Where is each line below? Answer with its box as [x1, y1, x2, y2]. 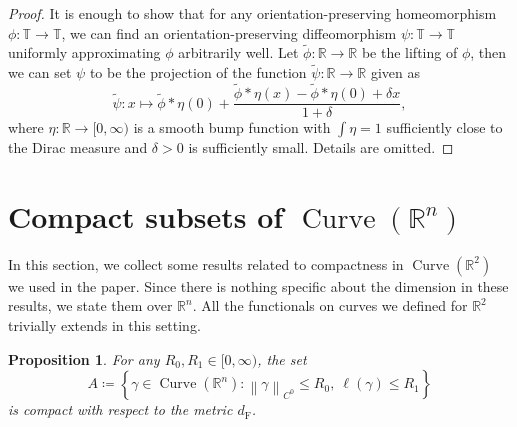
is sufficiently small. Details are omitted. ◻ [188, 137, 454, 158]
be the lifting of [361, 42, 458, 63]
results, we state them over [8, 295, 173, 316]
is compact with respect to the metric [8, 399, 233, 420]
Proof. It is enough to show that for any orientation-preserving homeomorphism [8, 3, 497, 23]
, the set [257, 348, 307, 369]
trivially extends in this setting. [8, 315, 201, 335]
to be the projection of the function [89, 62, 307, 83]
